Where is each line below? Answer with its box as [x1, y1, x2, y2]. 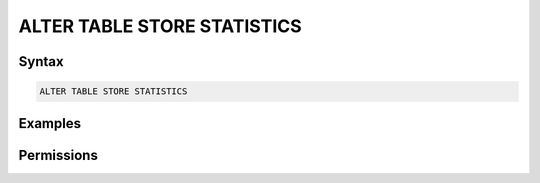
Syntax [18, 53, 64, 70]
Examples [18, 115, 82, 132]
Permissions [18, 146, 99, 164]
